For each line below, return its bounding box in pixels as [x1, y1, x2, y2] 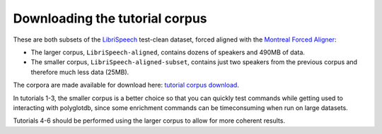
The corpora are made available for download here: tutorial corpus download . [13, 81, 240, 90]
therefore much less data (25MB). [30, 68, 129, 76]
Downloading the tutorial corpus [13, 11, 208, 26]
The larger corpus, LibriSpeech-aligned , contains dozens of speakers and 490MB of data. [30, 48, 306, 56]
